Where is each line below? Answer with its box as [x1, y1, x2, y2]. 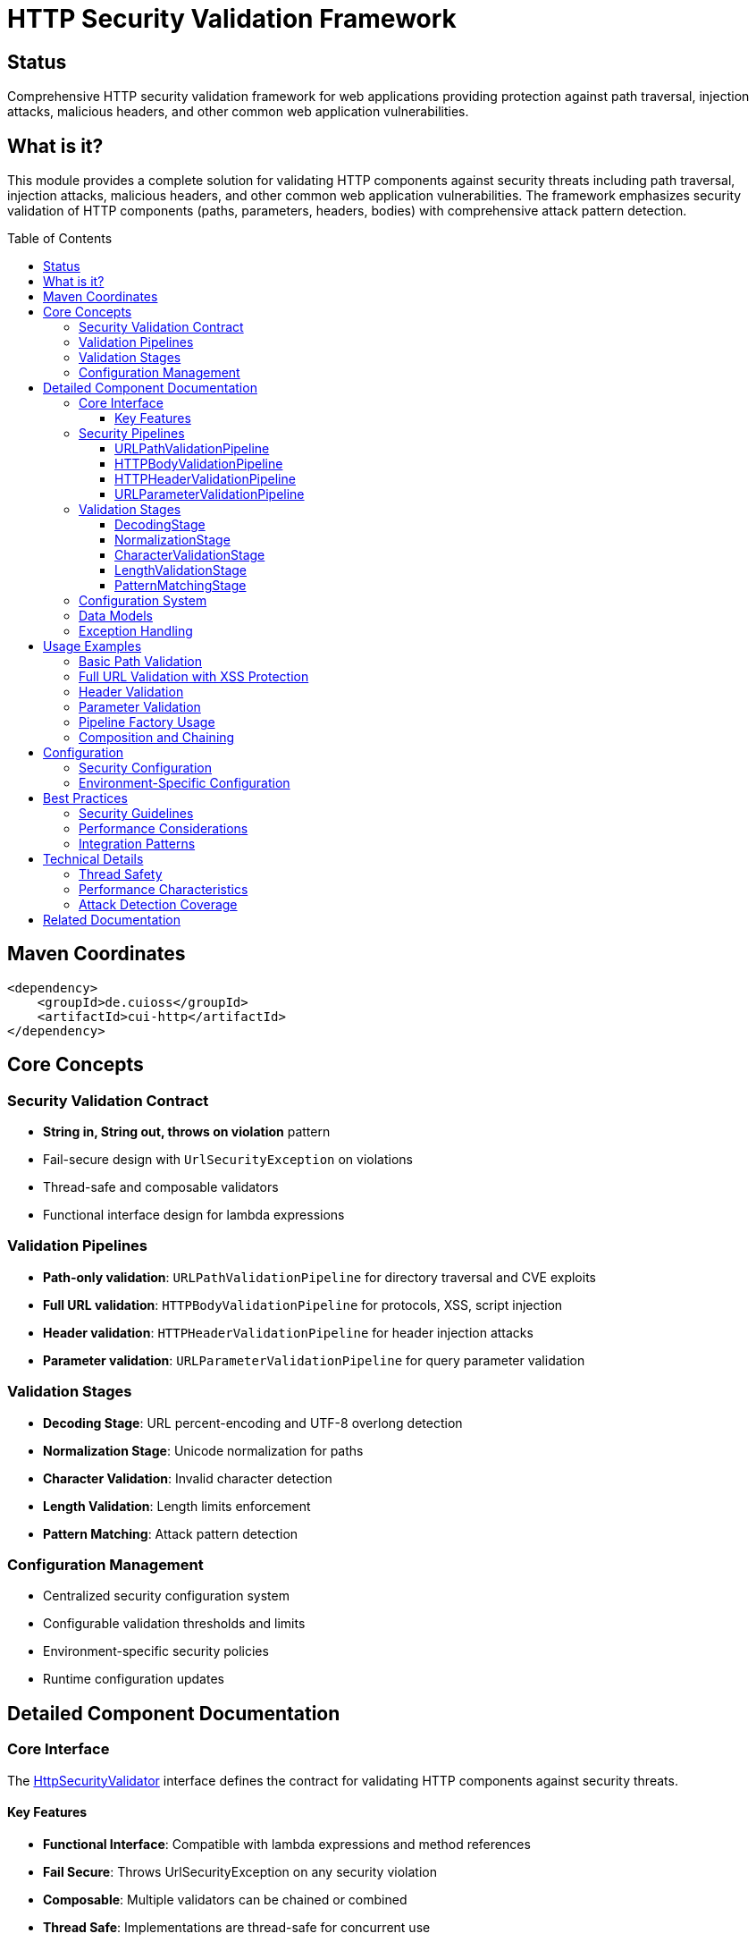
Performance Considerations [79, 821, 248, 837]
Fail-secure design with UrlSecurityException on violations [43, 1152, 413, 1168]
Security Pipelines [79, 426, 185, 442]
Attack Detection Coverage [79, 897, 238, 913]
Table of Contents [7, 231, 113, 247]
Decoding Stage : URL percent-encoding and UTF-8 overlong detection [43, 1414, 463, 1431]
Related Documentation [43, 912, 181, 928]
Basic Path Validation [79, 654, 202, 670]
